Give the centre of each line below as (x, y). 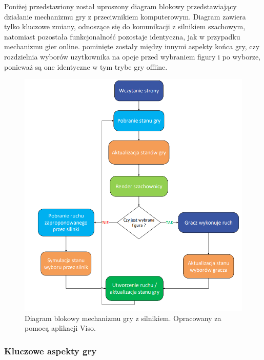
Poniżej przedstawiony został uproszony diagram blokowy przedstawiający (120, 6)
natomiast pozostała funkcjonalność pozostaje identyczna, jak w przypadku (122, 36)
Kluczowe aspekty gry (50, 351)
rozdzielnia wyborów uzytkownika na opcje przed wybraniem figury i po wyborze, (132, 56)
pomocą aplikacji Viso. (60, 328)
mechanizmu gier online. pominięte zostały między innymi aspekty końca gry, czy (132, 46)
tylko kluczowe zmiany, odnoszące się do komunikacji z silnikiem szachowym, (125, 26)
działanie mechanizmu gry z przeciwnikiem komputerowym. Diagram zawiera (125, 16)
